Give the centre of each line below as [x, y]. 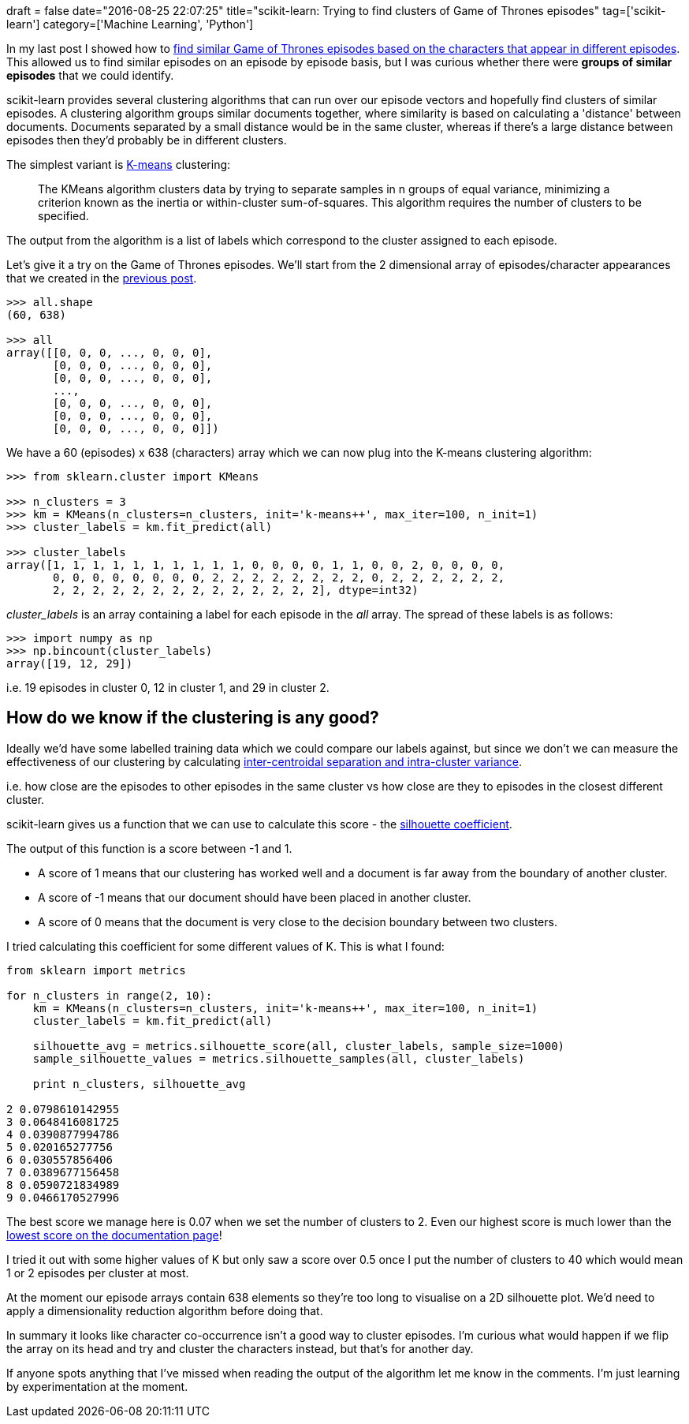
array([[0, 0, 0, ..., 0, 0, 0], [110, 353]
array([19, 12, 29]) [70, 663]
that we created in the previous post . [102, 278]
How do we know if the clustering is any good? [193, 718]
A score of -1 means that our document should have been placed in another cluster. [255, 897]
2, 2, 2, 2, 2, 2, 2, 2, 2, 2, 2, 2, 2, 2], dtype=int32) [236, 590]
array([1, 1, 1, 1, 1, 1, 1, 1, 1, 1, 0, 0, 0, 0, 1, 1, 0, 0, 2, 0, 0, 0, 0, [256, 565]
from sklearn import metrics [96, 970]
